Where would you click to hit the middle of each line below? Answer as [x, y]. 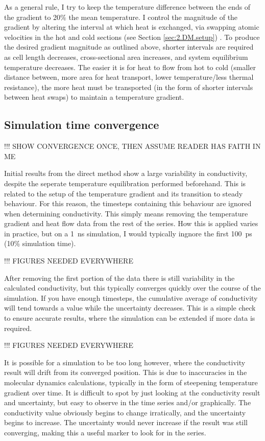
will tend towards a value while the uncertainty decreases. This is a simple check [130, 308]
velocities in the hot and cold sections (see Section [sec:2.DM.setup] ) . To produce [132, 37]
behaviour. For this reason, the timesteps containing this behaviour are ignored [128, 203]
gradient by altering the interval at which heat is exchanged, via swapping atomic [132, 27]
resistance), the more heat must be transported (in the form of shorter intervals [129, 87]
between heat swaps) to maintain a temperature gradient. [94, 97]
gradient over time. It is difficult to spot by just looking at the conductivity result [132, 392]
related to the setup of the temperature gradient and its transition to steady [124, 193]
